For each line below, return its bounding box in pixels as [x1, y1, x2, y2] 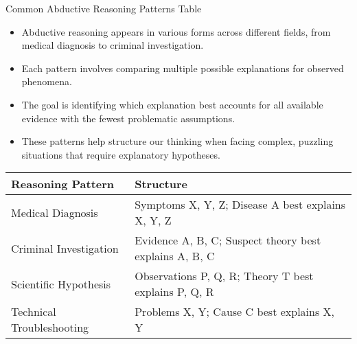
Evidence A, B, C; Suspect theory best [135, 232, 321, 249]
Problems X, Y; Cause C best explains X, [135, 303, 335, 320]
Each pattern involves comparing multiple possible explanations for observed [21, 60, 344, 75]
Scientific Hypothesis [11, 275, 111, 292]
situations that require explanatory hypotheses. [21, 147, 220, 161]
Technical [11, 303, 56, 320]
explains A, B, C [135, 248, 215, 264]
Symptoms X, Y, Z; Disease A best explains [135, 196, 346, 213]
